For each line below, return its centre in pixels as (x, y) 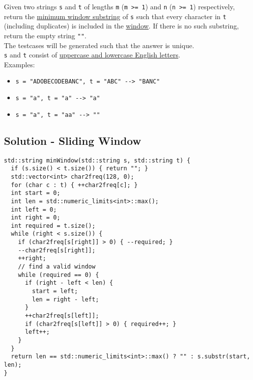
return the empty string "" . (45, 35)
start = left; (55, 291)
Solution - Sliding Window (73, 140)
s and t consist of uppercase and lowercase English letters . (92, 55)
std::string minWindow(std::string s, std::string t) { (97, 160)
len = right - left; (66, 299)
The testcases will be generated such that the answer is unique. (99, 45)
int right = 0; (36, 218)
